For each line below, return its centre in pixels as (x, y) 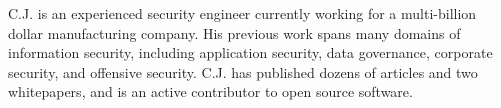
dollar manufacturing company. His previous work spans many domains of (234, 32)
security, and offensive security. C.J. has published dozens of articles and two (243, 71)
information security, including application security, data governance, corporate (250, 52)
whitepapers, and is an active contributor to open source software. (210, 91)
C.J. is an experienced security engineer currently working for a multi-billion (242, 13)
